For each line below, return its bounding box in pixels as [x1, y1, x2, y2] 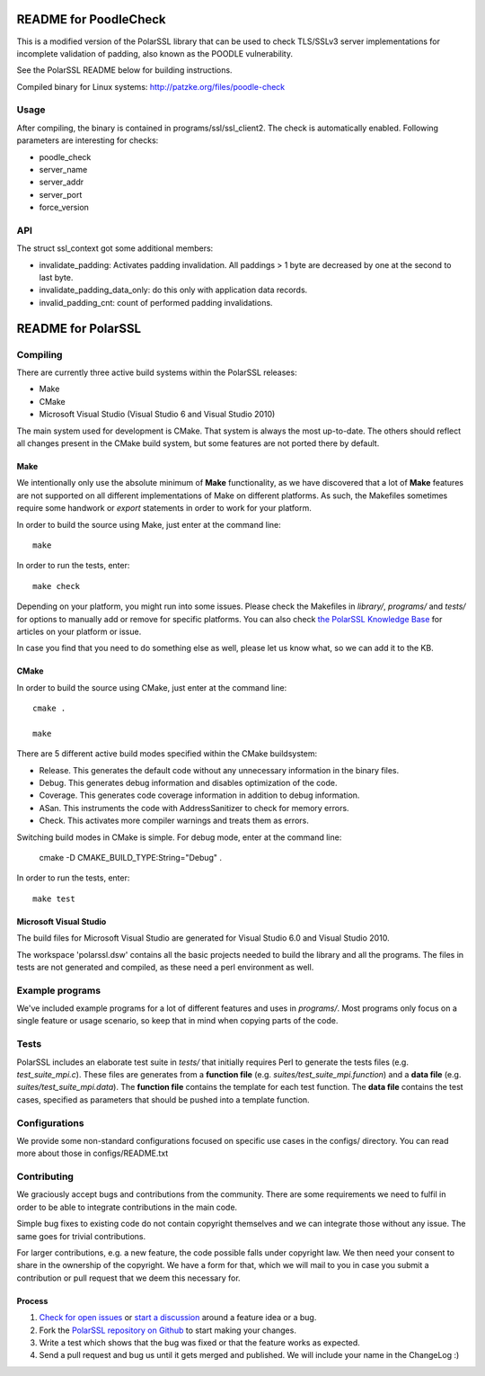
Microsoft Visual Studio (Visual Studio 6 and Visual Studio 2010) [39, 409, 276, 420]
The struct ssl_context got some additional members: [16, 243, 214, 254]
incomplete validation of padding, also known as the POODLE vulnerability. [16, 48, 294, 58]
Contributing [16, 1170, 74, 1183]
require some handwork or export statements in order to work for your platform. [16, 503, 312, 514]
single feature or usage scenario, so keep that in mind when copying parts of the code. [16, 1015, 339, 1026]
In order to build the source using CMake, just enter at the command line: [16, 682, 287, 692]
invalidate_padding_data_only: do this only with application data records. [39, 284, 308, 296]
